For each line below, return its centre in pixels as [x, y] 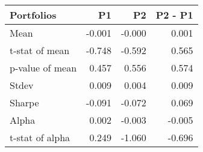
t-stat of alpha [40, 137]
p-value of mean [43, 68]
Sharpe [24, 102]
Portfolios [33, 15]
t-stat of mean [40, 50]
